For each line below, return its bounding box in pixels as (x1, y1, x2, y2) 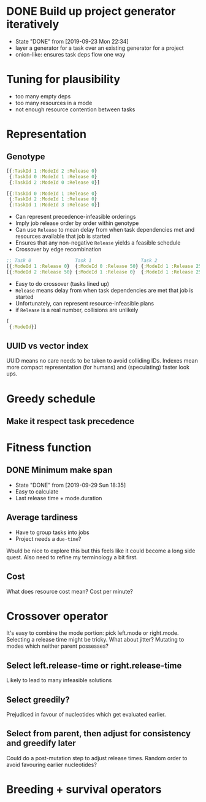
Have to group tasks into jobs (15, 529, 90, 536)
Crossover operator (6, 609, 109, 623)
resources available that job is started (15, 232, 110, 240)
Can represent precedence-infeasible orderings (15, 213, 136, 221)
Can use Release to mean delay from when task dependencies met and (15, 226, 195, 234)
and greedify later (6, 738, 77, 749)
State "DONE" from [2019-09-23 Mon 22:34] (15, 37, 129, 45)
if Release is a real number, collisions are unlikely (15, 306, 139, 313)
